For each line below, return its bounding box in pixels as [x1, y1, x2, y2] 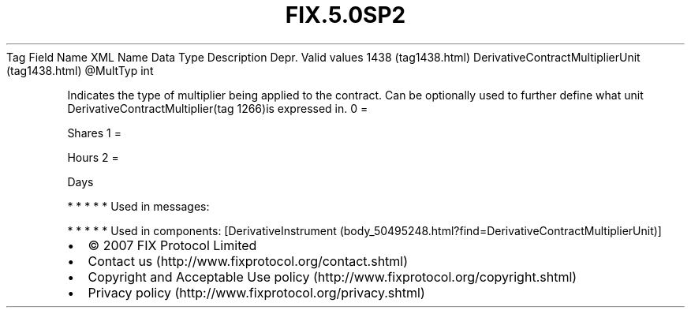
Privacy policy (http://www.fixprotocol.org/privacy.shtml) [88, 284, 425, 301]
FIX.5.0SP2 [285, 2, 406, 28]
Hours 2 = [67, 150, 119, 164]
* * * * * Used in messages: [67, 199, 210, 213]
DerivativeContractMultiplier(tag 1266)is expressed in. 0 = [67, 101, 368, 115]
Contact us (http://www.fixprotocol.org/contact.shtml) [88, 252, 409, 269]
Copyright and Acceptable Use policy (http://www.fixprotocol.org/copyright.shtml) [88, 268, 577, 285]
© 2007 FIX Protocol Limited [88, 237, 257, 253]
